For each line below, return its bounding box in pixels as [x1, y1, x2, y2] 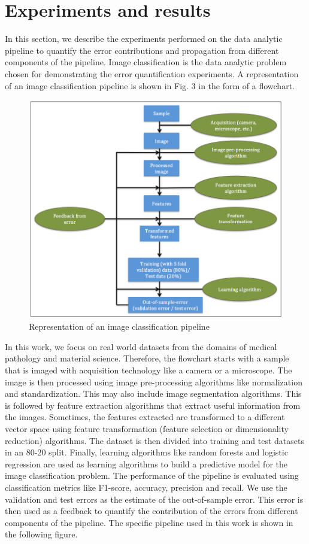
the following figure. [5, 528, 78, 540]
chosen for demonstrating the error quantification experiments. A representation [5, 67, 299, 80]
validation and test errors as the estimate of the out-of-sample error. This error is [5, 493, 304, 505]
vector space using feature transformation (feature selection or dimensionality [5, 422, 289, 434]
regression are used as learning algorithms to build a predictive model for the [5, 457, 287, 470]
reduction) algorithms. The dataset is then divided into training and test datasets [5, 434, 304, 446]
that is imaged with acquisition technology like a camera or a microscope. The [5, 364, 292, 376]
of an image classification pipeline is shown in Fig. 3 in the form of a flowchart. [5, 79, 295, 92]
